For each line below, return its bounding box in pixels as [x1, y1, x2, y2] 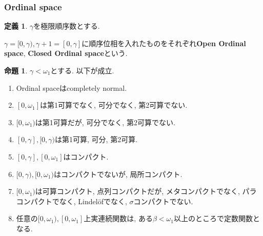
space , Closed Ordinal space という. [4, 48, 128, 58]
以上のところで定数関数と [173, 213, 260, 224]
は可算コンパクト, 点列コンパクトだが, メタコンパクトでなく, [35, 186, 240, 196]
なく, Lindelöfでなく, [59, 195, 127, 206]
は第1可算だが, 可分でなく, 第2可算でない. [35, 116, 175, 127]
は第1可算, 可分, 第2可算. [55, 134, 138, 145]
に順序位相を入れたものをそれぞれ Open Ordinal [82, 37, 246, 48]
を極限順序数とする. [33, 21, 100, 31]
